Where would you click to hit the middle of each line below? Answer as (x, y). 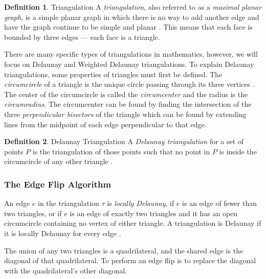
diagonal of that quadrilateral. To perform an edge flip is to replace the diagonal (130, 260)
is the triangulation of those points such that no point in (121, 151)
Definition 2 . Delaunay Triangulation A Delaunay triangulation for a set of (124, 141)
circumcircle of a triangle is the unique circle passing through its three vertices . (129, 84)
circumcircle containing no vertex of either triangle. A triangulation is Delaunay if (133, 223)
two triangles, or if (33, 213)
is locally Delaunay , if (141, 203)
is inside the (238, 151)
